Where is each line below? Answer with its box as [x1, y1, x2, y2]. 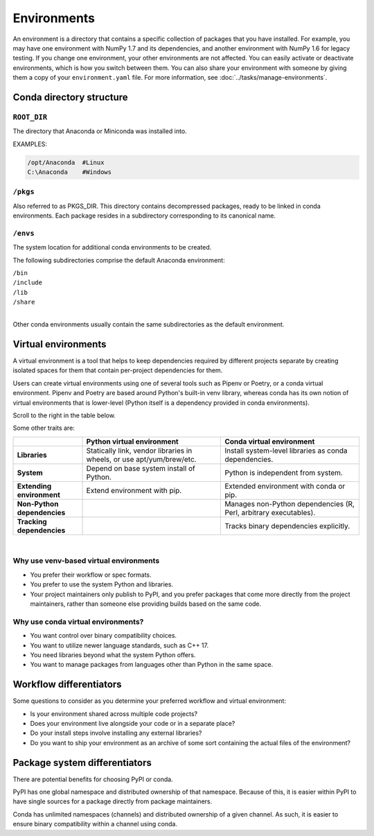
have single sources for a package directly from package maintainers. [12, 797, 213, 805]
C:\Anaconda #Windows [27, 168, 112, 176]
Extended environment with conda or [224, 481, 346, 491]
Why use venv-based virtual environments [12, 556, 160, 566]
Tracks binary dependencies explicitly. [224, 521, 350, 530]
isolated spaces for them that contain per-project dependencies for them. [12, 366, 223, 374]
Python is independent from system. [224, 468, 343, 478]
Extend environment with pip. [86, 485, 182, 495]
